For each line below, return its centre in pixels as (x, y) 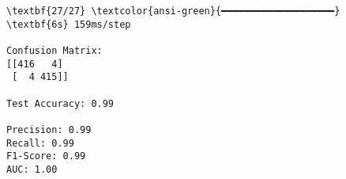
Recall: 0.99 (40, 143)
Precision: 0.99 (49, 129)
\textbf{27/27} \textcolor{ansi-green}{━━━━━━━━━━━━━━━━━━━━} (173, 11)
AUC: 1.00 (32, 169)
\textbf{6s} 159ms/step (69, 24)
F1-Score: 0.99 (46, 156)
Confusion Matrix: (55, 50)
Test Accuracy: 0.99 (60, 103)
